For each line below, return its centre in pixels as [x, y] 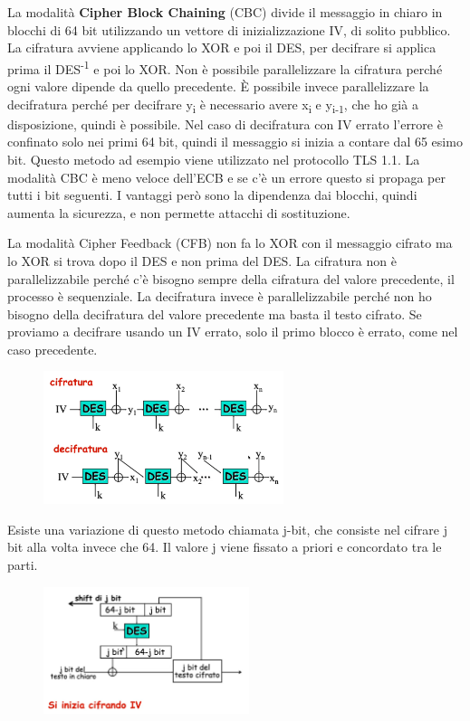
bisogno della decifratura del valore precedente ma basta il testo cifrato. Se [215, 313]
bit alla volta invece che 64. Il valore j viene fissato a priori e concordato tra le [225, 547]
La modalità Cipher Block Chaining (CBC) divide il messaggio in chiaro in [225, 12]
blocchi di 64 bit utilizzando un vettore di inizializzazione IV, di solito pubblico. [229, 29]
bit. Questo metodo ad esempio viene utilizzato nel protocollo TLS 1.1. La [214, 159]
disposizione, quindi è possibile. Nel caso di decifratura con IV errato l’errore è [225, 123]
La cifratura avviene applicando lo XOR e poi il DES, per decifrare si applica [222, 47]
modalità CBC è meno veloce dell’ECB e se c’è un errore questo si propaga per [226, 177]
